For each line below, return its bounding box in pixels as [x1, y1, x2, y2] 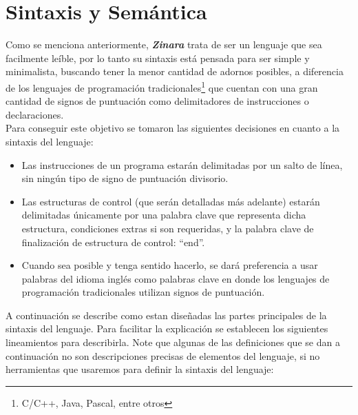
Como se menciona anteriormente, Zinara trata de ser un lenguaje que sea [6, 37, 322, 52]
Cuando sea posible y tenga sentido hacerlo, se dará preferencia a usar [21, 258, 318, 272]
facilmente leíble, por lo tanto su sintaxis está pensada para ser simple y [6, 50, 310, 65]
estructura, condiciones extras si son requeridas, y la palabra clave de [21, 221, 314, 235]
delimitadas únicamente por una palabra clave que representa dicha [21, 207, 306, 222]
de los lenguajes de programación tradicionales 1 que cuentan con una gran [6, 78, 318, 94]
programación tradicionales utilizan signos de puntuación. [21, 285, 265, 299]
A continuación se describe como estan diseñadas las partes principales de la [6, 307, 327, 322]
